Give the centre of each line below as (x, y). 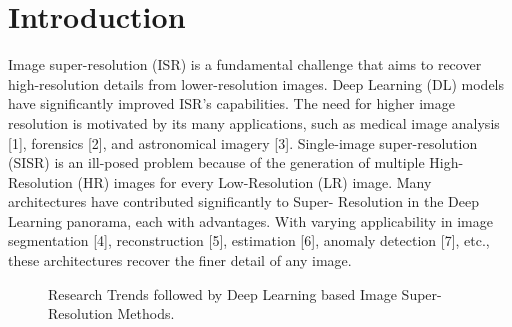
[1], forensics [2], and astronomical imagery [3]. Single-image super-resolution (243, 142)
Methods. (146, 313)
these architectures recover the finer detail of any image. (180, 260)
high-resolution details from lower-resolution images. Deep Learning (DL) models (256, 83)
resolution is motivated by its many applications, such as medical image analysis (254, 122)
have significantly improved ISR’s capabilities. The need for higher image (231, 103)
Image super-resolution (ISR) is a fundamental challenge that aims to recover (245, 64)
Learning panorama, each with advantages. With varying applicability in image (250, 220)
